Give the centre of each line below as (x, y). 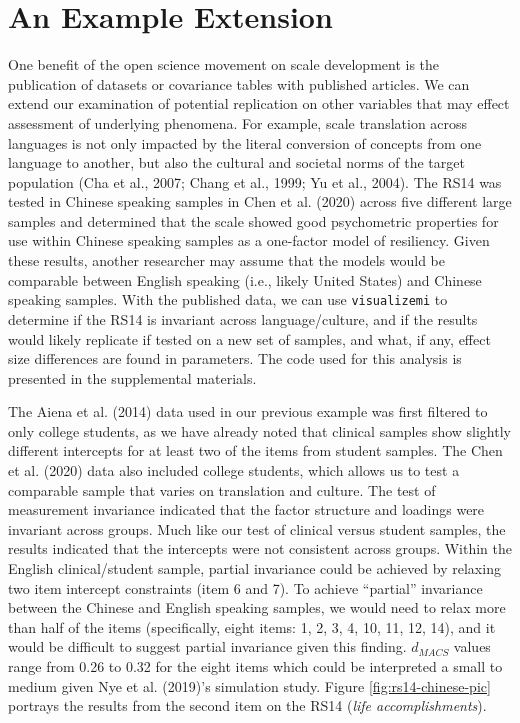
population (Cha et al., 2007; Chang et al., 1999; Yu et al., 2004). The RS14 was (255, 181)
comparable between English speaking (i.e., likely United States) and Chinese (245, 279)
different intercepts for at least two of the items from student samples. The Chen (255, 450)
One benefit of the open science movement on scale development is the (224, 64)
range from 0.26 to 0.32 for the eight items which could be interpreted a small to (255, 666)
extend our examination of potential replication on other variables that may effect (259, 103)
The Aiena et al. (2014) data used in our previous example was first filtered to (248, 411)
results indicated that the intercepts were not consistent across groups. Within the (260, 548)
